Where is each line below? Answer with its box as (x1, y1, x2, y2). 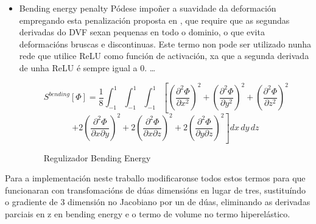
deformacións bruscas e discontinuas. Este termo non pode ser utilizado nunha (19, 37, 312, 50)
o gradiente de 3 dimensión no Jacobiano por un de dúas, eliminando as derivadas (5, 195, 311, 208)
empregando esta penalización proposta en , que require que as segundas (19, 13, 290, 26)
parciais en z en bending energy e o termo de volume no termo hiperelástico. (5, 207, 290, 220)
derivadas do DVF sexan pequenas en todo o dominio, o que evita (19, 26, 265, 38)
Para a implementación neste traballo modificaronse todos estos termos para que (5, 172, 306, 184)
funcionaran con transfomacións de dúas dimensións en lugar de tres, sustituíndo (5, 183, 306, 196)
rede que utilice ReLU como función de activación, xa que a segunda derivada (19, 49, 309, 62)
